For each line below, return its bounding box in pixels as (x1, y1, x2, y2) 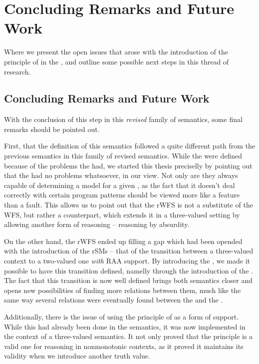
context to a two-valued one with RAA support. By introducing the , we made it (4, 255, 250, 266)
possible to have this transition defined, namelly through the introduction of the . (4, 265, 254, 275)
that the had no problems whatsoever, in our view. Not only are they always (4, 170, 238, 180)
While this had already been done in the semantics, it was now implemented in (4, 321, 246, 331)
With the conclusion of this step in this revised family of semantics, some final (4, 114, 243, 124)
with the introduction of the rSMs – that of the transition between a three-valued (4, 245, 254, 256)
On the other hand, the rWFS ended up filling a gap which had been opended (4, 235, 243, 246)
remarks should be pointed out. (4, 123, 100, 134)
